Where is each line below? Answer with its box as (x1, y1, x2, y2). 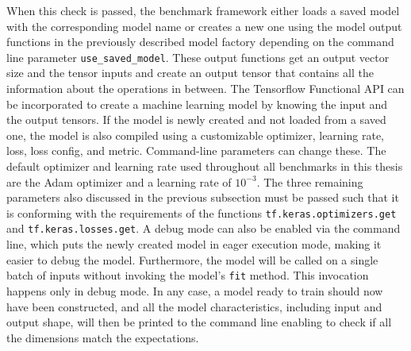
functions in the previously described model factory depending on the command (6, 33, 394, 50)
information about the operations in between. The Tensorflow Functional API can (6, 80, 405, 97)
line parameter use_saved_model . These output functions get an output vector (6, 48, 390, 65)
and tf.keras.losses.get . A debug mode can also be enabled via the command (6, 220, 401, 237)
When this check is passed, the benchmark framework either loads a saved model (6, 2, 400, 18)
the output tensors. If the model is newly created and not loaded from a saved (6, 111, 386, 128)
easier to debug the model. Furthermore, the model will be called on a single (6, 251, 378, 268)
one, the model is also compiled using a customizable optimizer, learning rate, (6, 126, 385, 143)
